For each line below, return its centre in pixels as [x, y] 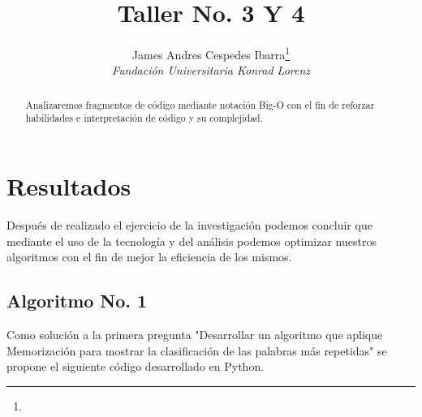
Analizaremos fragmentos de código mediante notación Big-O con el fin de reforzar [200, 104]
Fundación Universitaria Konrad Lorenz [211, 70]
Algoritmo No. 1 [77, 301]
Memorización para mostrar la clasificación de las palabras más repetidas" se [197, 350]
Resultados [69, 186]
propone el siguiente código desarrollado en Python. [136, 366]
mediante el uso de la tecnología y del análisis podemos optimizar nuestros [192, 241]
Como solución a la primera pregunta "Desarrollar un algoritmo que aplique [195, 334]
